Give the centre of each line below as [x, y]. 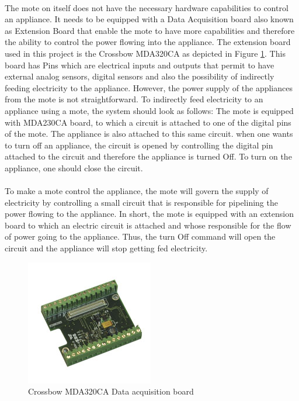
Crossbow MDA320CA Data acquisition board [111, 391]
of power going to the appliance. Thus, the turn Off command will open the [140, 236]
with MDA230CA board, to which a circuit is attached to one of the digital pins [148, 122]
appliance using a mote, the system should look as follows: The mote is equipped [149, 110]
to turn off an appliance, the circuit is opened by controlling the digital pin [139, 145]
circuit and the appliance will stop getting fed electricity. [106, 248]
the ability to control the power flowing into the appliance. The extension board [148, 42]
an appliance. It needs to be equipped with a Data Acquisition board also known [149, 19]
